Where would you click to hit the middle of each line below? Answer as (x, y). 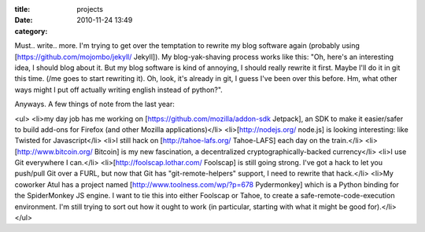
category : (31, 31)
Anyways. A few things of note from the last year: (94, 104)
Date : (24, 20)
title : (22, 9)
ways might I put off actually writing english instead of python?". (119, 90)
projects (90, 9)
